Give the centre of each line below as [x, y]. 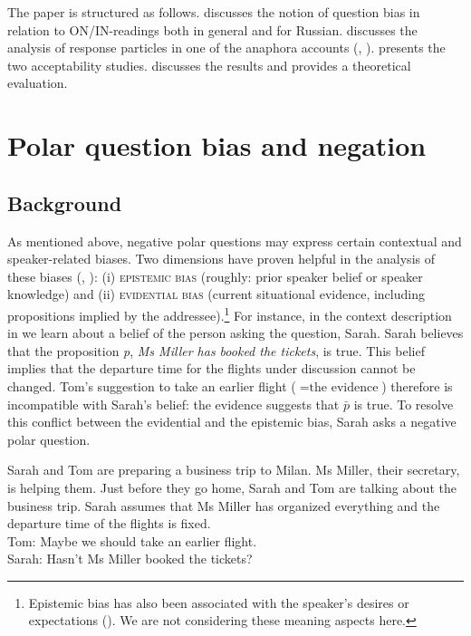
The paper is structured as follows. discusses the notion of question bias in [214, 12]
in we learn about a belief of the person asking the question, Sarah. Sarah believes [235, 333]
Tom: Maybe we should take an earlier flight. [132, 540]
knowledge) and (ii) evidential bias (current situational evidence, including [216, 294]
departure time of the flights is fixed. [109, 523]
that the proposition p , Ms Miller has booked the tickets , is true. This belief [216, 350]
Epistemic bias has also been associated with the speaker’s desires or [219, 602]
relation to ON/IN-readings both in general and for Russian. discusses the [212, 29]
